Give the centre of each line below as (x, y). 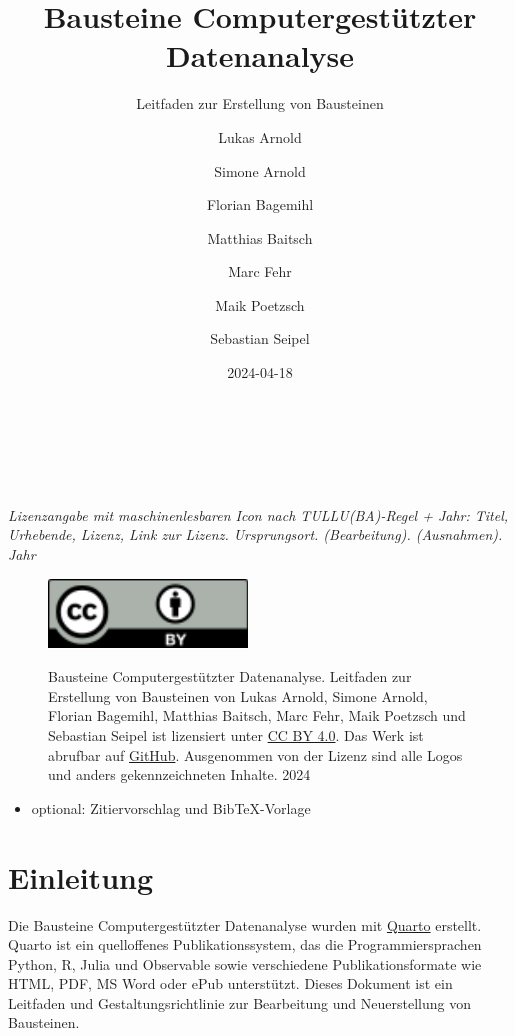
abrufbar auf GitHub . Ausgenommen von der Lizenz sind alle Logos (255, 754)
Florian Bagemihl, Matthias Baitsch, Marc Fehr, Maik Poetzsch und (257, 715)
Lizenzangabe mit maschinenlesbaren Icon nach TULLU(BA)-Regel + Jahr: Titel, (258, 514)
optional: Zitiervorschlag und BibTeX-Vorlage (171, 807)
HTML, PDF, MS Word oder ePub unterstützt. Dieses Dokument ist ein (230, 983)
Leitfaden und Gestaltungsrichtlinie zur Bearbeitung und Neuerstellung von (239, 1002)
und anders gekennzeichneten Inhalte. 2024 (179, 774)
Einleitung (81, 876)
